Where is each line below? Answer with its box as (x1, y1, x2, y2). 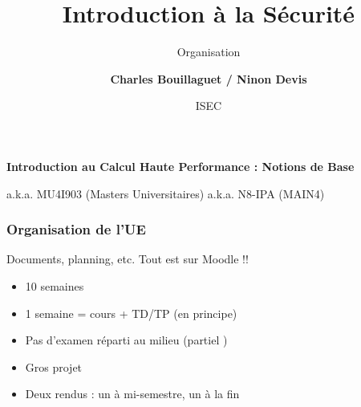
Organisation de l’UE (6, 219, 146, 239)
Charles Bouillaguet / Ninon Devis (110, 70, 307, 87)
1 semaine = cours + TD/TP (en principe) (25, 304, 237, 321)
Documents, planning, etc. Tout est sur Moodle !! (6, 250, 249, 267)
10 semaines (25, 277, 84, 294)
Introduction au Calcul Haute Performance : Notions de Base (6, 157, 355, 174)
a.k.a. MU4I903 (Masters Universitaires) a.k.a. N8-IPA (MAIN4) (6, 185, 325, 201)
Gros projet (25, 358, 83, 375)
